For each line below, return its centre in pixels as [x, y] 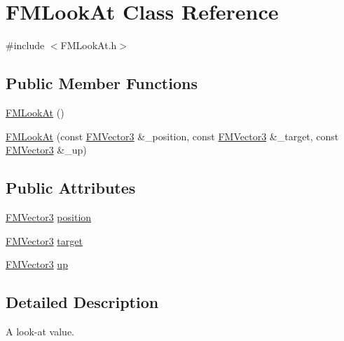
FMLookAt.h [89, 45]
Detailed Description [82, 302]
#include [25, 45]
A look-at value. [40, 331]
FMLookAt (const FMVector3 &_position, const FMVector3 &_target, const [172, 136]
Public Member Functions [102, 83]
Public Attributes [71, 188]
